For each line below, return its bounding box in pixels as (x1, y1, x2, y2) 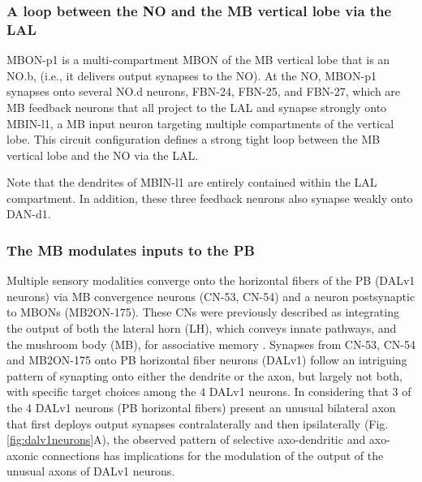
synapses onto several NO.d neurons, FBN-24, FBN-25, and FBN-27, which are (6, 83, 401, 100)
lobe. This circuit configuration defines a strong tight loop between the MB (6, 131, 381, 148)
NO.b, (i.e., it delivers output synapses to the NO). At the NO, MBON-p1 (6, 67, 377, 84)
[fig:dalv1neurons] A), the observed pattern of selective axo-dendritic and (6, 431, 366, 448)
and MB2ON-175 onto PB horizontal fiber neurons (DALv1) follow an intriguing (6, 351, 407, 368)
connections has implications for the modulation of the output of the (41, 446, 384, 463)
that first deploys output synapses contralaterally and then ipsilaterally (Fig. (6, 415, 389, 432)
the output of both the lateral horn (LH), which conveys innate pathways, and (6, 320, 397, 337)
